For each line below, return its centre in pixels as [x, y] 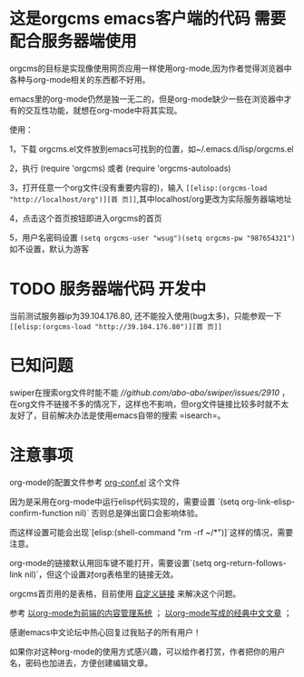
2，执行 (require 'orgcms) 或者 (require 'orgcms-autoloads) [120, 168]
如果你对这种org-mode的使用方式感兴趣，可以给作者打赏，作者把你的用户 [147, 652]
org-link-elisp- [268, 502]
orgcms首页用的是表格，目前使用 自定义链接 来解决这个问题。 [125, 593]
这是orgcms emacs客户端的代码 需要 [148, 19]
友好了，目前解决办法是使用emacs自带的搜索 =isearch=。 [118, 415]
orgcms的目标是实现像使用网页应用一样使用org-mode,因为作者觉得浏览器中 [151, 68]
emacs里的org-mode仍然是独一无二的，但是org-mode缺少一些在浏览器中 [147, 99]
